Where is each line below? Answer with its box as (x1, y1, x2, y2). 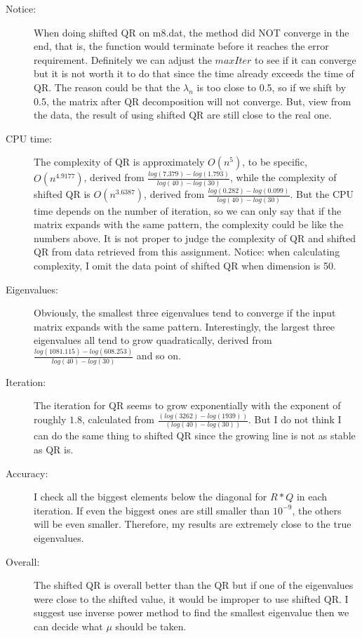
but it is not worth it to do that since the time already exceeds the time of (34, 66, 354, 81)
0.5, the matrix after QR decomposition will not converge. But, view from (34, 93, 351, 108)
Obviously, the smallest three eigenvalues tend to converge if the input (34, 305, 336, 320)
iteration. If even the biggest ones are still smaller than (34, 503, 270, 517)
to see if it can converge (255, 52, 356, 67)
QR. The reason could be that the (34, 79, 180, 94)
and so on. (136, 348, 181, 363)
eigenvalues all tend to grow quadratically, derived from (34, 333, 272, 347)
